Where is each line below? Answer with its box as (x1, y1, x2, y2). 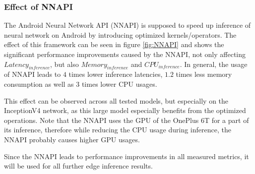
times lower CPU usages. (81, 78, 157, 89)
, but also (50, 58, 79, 69)
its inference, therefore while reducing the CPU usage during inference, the (4, 124, 231, 135)
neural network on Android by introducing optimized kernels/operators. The (4, 29, 237, 40)
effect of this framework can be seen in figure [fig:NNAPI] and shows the (4, 39, 224, 50)
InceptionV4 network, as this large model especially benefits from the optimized (4, 105, 246, 116)
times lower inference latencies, (68, 69, 163, 79)
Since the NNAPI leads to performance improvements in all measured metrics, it (4, 151, 249, 161)
